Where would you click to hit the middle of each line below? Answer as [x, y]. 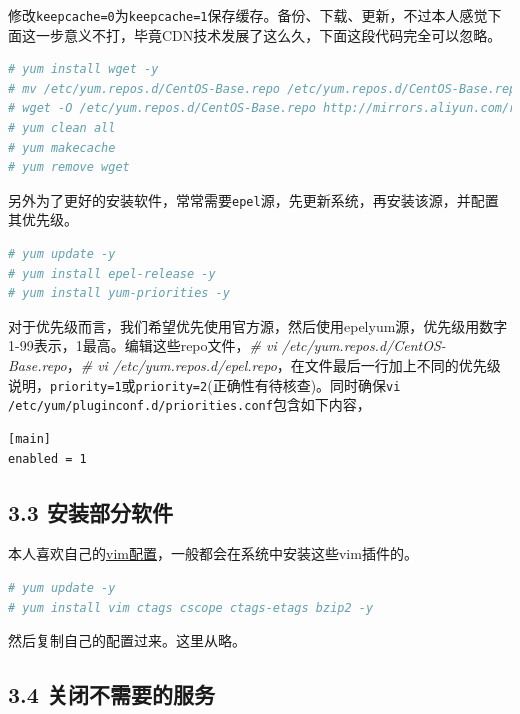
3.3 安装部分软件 [90, 511]
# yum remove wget [69, 167]
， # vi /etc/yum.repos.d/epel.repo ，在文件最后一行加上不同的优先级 [283, 365]
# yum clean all [62, 128]
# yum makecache [62, 147]
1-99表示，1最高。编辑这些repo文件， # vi [142, 345]
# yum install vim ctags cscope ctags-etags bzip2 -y [191, 607]
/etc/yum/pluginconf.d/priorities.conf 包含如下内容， [189, 404]
